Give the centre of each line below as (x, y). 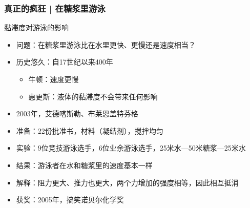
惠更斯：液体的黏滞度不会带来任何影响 (93, 96)
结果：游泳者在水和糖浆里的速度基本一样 (84, 165)
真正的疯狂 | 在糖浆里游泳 (55, 8)
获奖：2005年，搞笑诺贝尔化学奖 (70, 200)
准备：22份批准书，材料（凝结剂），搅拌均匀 (90, 130)
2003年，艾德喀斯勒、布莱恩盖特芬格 (77, 113)
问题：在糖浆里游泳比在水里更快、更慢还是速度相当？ (106, 44)
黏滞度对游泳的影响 (36, 27)
